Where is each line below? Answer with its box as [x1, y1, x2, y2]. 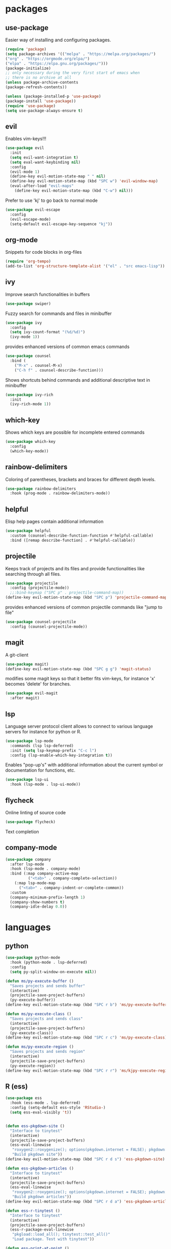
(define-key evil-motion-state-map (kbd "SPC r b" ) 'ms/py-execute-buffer [5, 1002, 167, 1007]
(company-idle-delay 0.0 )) [10, 904, 67, 910]
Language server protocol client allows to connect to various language [5, 723, 153, 729]
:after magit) [10, 696, 40, 701]
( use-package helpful [5, 528, 51, 534]
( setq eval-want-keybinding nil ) [10, 160, 81, 165]
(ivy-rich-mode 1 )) [10, 402, 51, 407]
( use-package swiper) [5, 301, 51, 306]
